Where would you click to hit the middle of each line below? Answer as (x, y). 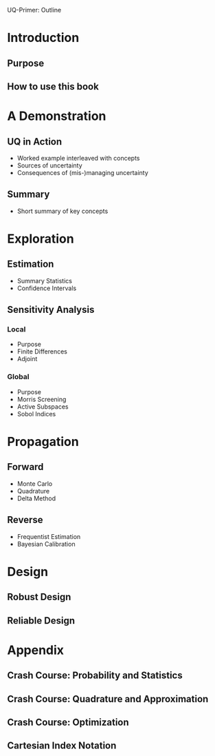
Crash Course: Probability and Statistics (95, 676)
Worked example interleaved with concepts (78, 158)
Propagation (43, 441)
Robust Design (39, 597)
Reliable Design (41, 621)
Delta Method (36, 498)
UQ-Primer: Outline (34, 10)
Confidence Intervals (47, 288)
